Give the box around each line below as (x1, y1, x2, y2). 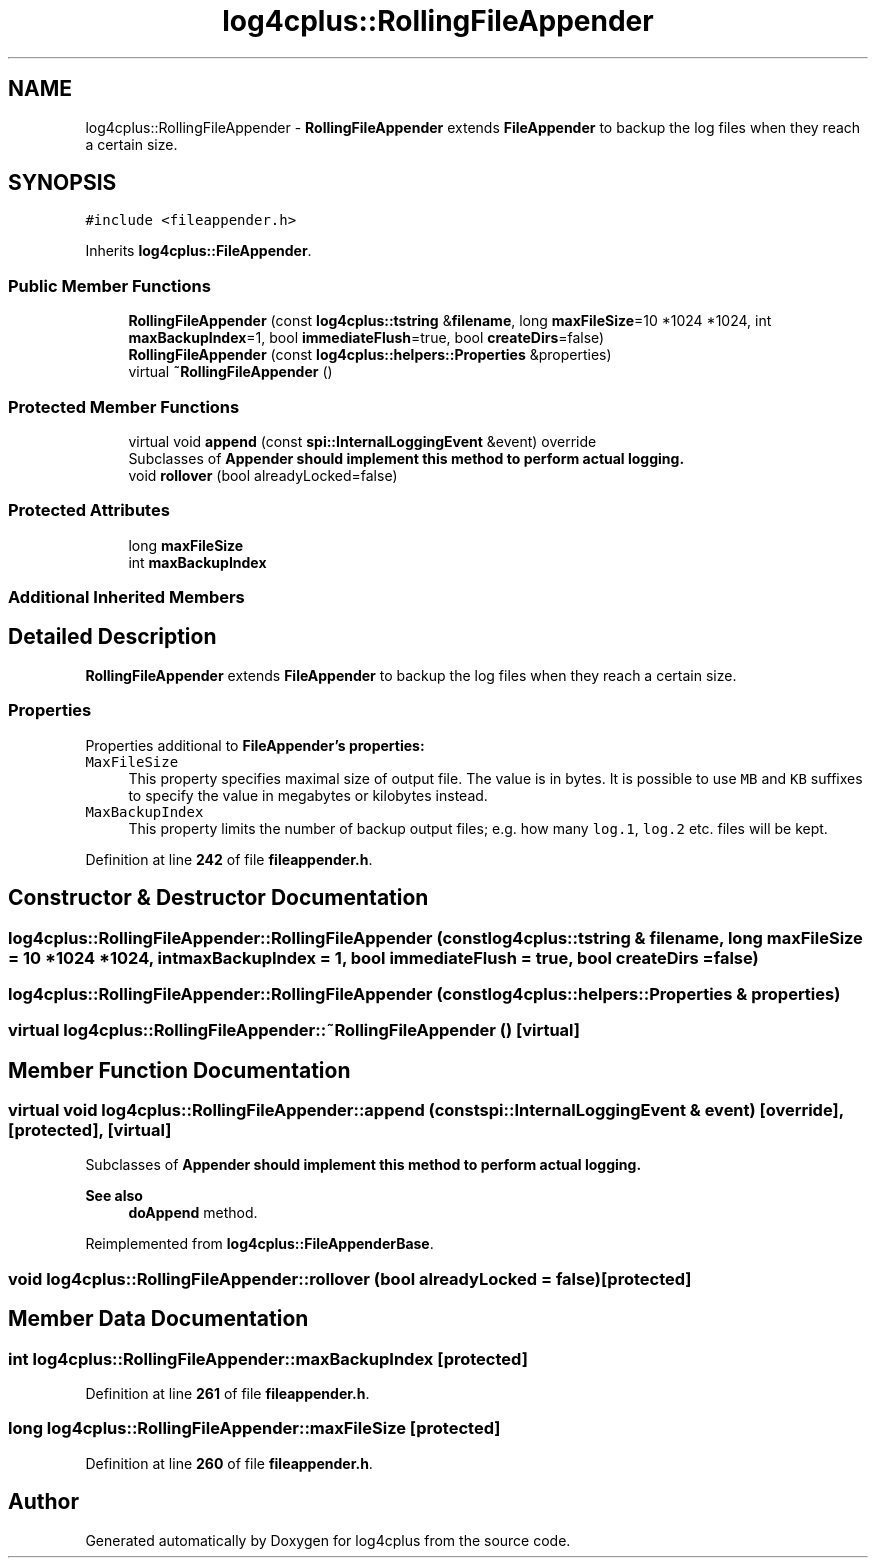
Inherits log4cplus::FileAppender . (85, 242, 312, 260)
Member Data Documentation (8, 1306, 309, 1332)
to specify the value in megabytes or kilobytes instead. (128, 786, 488, 804)
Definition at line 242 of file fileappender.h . (85, 850, 373, 868)
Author (8, 1489, 79, 1515)
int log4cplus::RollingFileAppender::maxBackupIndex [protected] (8, 1348, 528, 1369)
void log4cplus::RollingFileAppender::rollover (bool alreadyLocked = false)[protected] (8, 1268, 692, 1289)
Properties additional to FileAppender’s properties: (85, 736, 425, 754)
